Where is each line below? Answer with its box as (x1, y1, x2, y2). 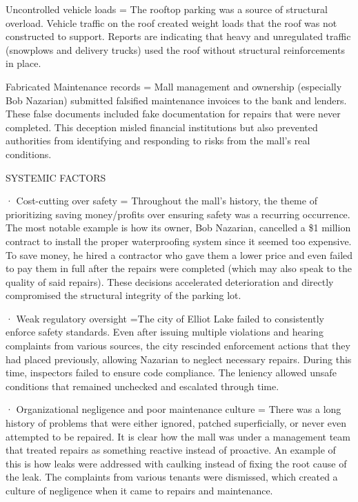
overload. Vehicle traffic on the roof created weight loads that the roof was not (6, 15, 337, 30)
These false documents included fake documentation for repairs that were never (6, 106, 341, 121)
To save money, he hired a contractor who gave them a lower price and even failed (6, 247, 353, 262)
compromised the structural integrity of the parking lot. (6, 288, 241, 302)
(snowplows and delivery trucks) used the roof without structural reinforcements (6, 42, 345, 57)
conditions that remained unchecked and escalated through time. (6, 378, 279, 393)
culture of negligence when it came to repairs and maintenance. (6, 483, 273, 497)
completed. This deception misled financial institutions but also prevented (6, 119, 318, 134)
